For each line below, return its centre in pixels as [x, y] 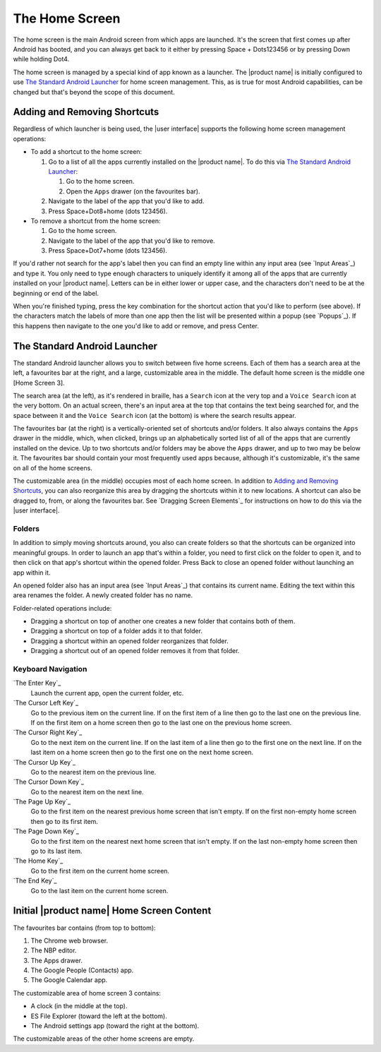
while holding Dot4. [41, 59]
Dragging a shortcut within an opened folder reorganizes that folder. [129, 641]
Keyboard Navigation [50, 669]
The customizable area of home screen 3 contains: [87, 993]
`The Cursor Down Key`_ [49, 782]
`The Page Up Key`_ [42, 802]
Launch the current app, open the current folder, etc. [107, 693]
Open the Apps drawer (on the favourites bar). [133, 191]
